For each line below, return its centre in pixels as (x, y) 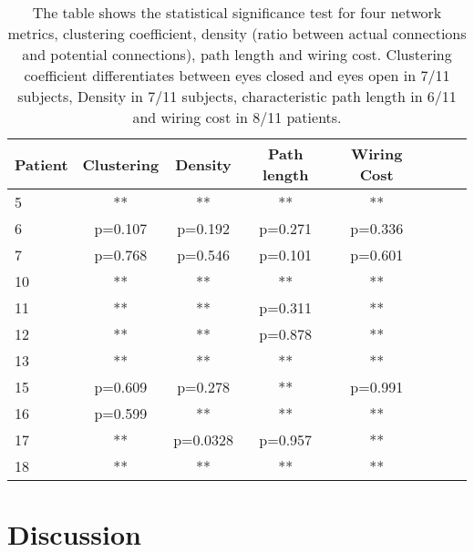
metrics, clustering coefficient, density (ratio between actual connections (237, 33)
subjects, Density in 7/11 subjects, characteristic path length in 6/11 (237, 96)
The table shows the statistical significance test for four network (237, 12)
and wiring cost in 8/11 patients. (237, 117)
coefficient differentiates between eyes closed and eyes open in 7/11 (237, 75)
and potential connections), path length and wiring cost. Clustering (237, 54)
